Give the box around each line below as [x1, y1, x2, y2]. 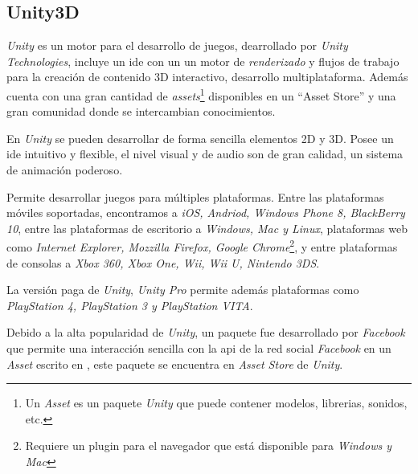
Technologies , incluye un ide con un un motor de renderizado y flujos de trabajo [6, 52, 400, 69]
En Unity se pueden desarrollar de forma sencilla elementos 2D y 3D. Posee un [6, 129, 394, 146]
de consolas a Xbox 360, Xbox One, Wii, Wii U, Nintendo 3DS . [6, 254, 320, 271]
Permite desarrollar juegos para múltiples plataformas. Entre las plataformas [6, 188, 384, 205]
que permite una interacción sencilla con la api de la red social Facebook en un [6, 340, 391, 357]
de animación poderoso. [6, 161, 123, 178]
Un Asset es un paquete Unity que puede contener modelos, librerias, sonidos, [25, 394, 408, 411]
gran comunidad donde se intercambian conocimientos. [6, 103, 276, 120]
